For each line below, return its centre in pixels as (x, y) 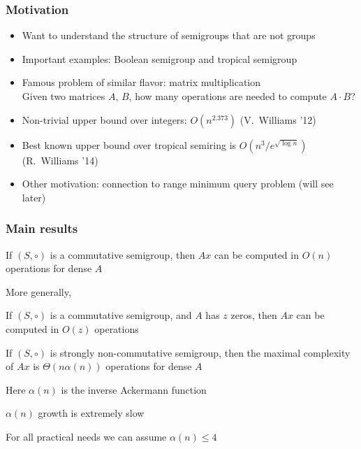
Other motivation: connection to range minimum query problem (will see (178, 184)
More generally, (38, 291)
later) (34, 197)
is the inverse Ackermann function (134, 389)
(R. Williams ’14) (60, 160)
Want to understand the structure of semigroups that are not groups (169, 35)
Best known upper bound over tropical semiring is (129, 144)
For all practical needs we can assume (86, 436)
